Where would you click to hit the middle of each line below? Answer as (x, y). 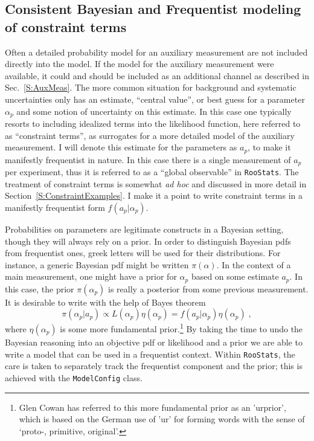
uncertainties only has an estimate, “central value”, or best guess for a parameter (155, 99)
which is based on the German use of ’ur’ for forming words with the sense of (162, 419)
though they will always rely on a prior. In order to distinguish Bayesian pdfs (148, 241)
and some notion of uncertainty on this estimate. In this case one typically (154, 111)
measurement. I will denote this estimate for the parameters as (121, 147)
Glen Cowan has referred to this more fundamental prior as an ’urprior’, (152, 407)
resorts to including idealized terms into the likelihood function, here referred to (153, 124)
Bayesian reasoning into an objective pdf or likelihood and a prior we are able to (154, 342)
